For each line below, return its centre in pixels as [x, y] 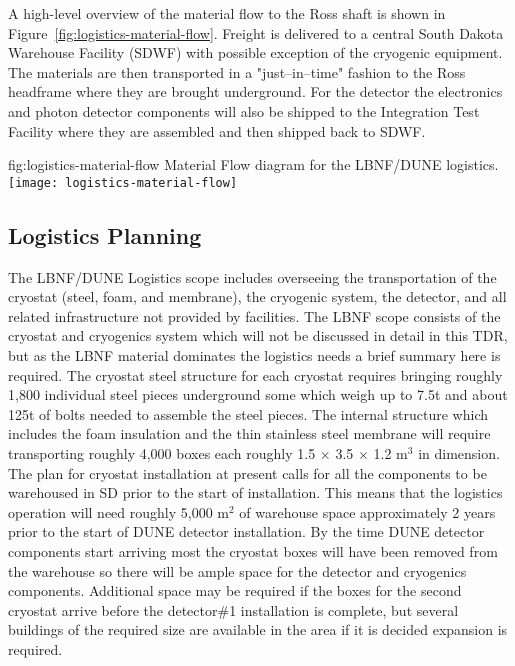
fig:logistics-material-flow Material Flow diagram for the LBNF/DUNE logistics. [253, 164]
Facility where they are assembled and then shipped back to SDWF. [217, 130]
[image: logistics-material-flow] [123, 182]
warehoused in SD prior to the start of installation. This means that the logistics [255, 492]
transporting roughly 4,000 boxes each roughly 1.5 [162, 452]
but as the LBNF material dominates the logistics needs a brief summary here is [254, 354]
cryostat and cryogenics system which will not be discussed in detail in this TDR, [258, 335]
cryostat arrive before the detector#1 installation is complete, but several [233, 609]
